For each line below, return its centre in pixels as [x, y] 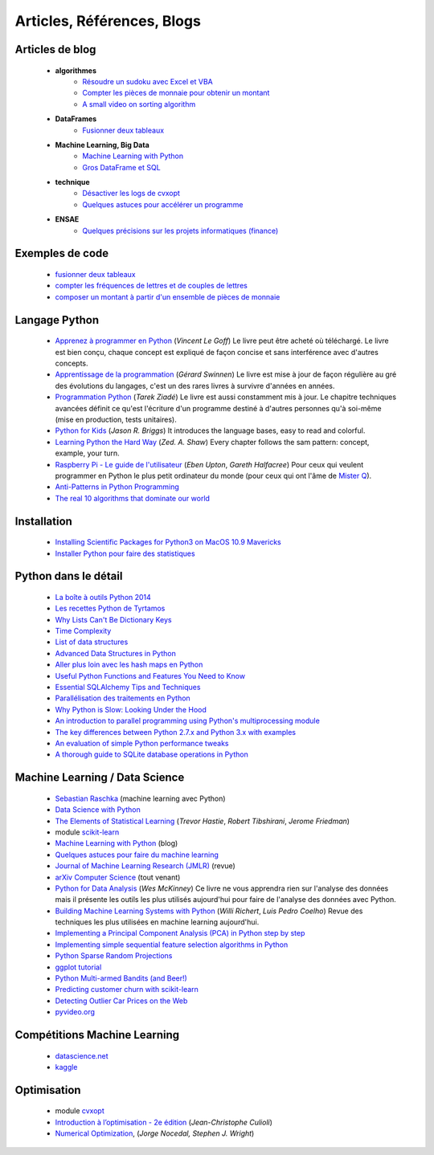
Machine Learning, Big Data [102, 145]
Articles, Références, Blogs [108, 21]
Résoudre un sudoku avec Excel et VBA [147, 81]
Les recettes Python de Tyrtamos [110, 608]
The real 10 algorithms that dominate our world [133, 498]
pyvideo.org [75, 1012]
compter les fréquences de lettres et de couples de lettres [151, 286]
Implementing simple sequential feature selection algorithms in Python [172, 945]
